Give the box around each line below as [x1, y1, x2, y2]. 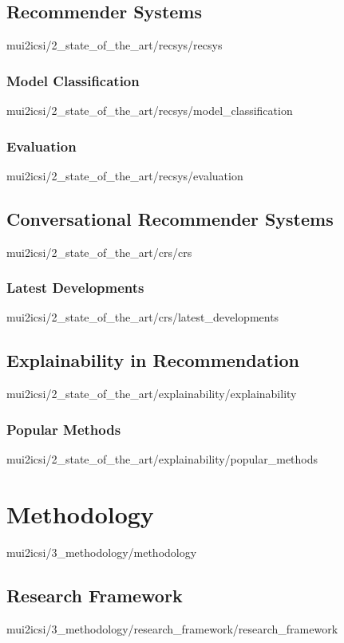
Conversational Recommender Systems [6, 206, 334, 231]
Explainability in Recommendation [6, 348, 299, 373]
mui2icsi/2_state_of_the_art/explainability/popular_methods [6, 451, 318, 467]
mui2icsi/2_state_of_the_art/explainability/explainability [6, 385, 297, 402]
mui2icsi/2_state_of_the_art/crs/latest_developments [6, 309, 279, 325]
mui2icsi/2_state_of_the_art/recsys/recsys [6, 37, 223, 53]
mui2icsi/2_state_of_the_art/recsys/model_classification [6, 102, 293, 119]
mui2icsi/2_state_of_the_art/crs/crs [6, 243, 192, 260]
